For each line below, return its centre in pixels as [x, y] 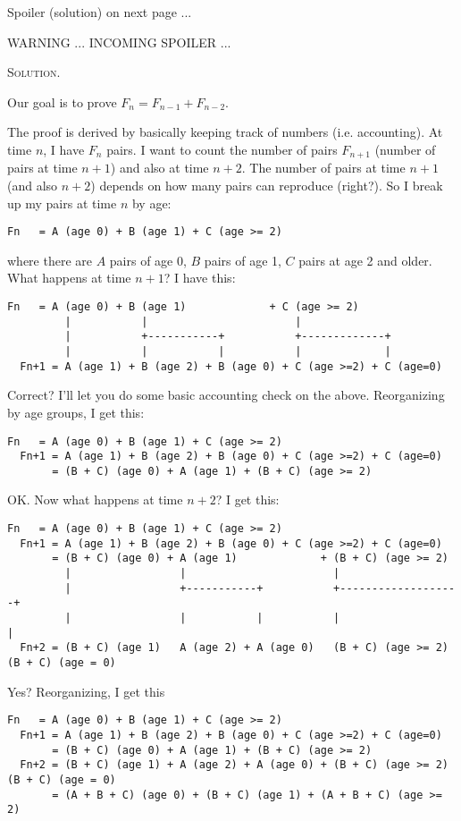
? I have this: [200, 278]
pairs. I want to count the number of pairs [222, 149]
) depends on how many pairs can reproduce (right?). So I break [267, 186]
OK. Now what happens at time [95, 499]
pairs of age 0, [148, 260]
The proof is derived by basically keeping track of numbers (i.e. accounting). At [225, 132]
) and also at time [159, 168]
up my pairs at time [62, 203]
